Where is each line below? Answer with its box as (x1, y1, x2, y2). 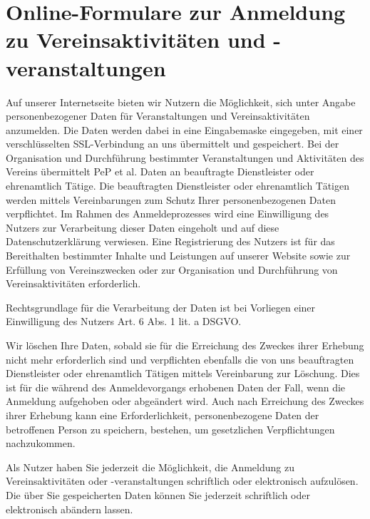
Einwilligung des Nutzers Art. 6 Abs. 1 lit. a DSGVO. (6, 314, 242, 329)
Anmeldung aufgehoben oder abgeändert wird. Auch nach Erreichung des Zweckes (6, 394, 364, 408)
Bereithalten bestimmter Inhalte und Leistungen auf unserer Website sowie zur (6, 248, 351, 263)
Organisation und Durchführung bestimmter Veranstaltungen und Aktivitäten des (6, 150, 364, 165)
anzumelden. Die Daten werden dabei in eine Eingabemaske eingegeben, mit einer (6, 122, 363, 137)
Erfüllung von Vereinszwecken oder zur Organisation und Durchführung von (6, 262, 338, 277)
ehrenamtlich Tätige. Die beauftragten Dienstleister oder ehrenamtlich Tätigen (6, 178, 349, 193)
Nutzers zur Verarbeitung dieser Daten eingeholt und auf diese (6, 220, 279, 235)
